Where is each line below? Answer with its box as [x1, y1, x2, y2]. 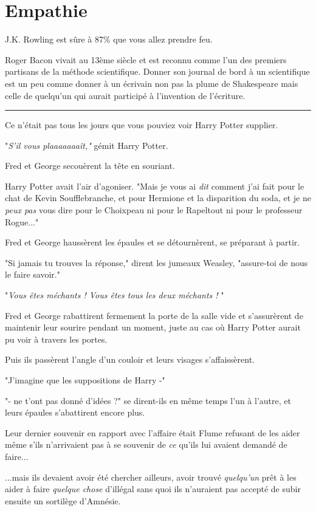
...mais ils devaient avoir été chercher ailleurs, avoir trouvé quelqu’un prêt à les [5, 470, 297, 483]
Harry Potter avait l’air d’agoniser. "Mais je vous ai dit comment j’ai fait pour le [5, 179, 304, 192]
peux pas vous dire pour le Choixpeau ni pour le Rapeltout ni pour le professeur [5, 204, 303, 216]
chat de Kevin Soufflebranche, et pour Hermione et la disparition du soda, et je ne [5, 191, 311, 204]
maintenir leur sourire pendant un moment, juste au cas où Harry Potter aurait [5, 321, 301, 334]
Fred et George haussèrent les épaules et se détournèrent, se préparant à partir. [5, 236, 300, 249]
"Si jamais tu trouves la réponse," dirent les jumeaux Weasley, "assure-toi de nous [5, 256, 308, 269]
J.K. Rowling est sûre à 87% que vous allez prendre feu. [5, 33, 213, 46]
